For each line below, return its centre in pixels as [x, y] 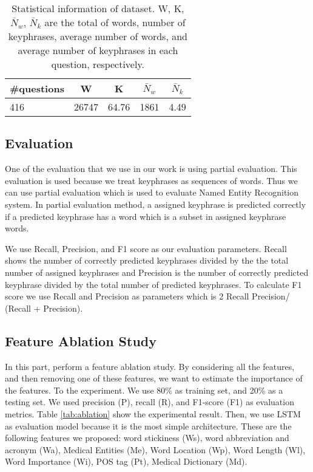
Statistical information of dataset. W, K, [98, 8]
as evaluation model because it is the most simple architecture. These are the [148, 426]
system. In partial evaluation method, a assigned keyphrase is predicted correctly [156, 204]
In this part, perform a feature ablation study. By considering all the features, [150, 366]
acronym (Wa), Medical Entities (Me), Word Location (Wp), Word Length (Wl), [155, 449]
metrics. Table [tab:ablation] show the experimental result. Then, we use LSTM [153, 413]
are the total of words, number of [115, 22]
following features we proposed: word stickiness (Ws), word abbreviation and [147, 438]
